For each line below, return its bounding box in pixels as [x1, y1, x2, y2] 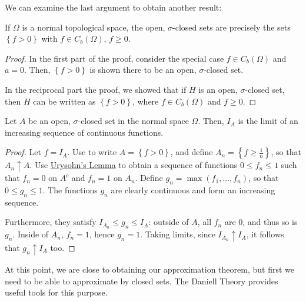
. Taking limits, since [140, 228, 215, 240]
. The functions [42, 183, 98, 196]
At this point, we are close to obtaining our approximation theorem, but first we [5, 263, 294, 275]
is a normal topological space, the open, [22, 21, 165, 33]
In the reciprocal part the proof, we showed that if [5, 83, 187, 95]
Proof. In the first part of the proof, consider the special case [5, 52, 224, 64]
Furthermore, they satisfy [5, 216, 97, 228]
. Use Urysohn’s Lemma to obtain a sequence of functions [29, 159, 238, 171]
